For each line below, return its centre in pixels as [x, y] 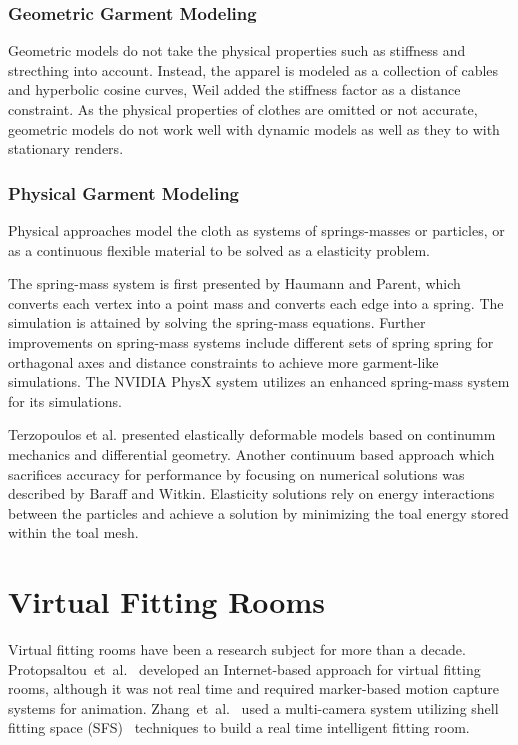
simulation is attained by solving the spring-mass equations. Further [217, 322]
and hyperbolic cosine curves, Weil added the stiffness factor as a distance [234, 89]
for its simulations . [65, 400]
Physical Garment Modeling [124, 192]
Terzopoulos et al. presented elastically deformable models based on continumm [252, 434]
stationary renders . [66, 148]
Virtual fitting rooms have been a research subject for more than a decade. [237, 649]
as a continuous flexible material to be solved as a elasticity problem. [219, 249]
